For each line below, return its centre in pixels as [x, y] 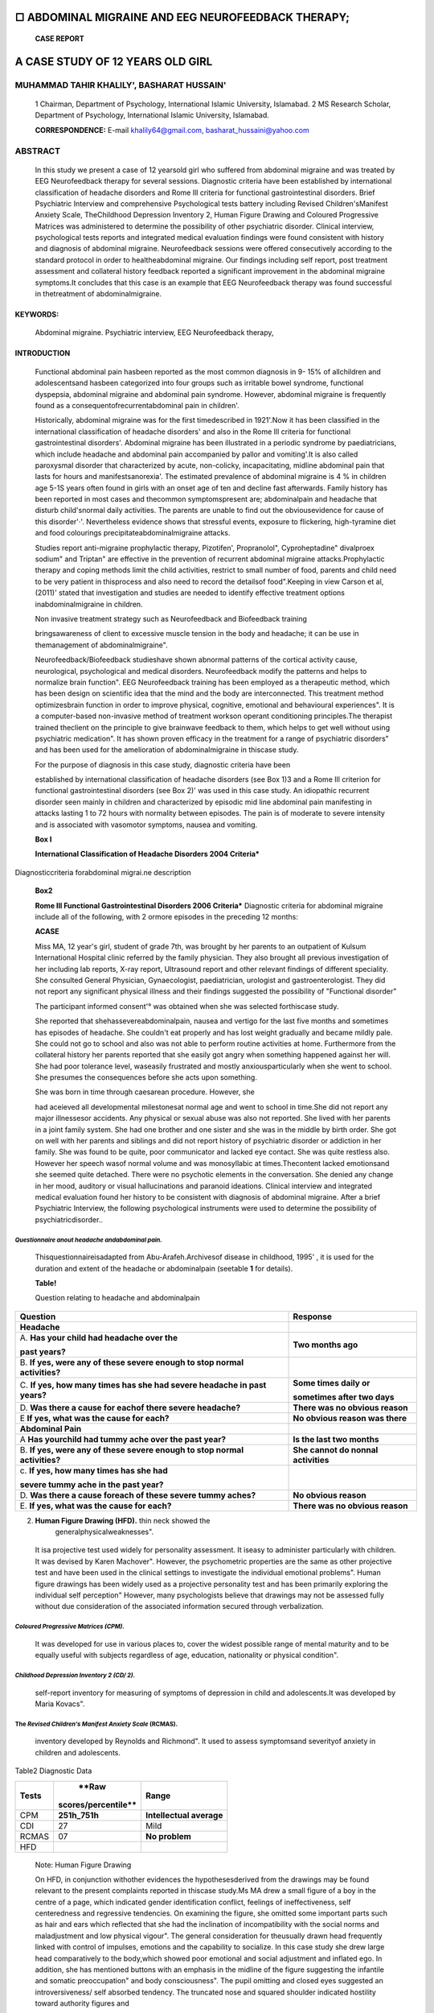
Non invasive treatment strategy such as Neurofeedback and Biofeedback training [171, 619]
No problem [169, 1836]
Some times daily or [332, 1383]
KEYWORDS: [37, 315]
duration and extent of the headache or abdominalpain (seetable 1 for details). [164, 1268]
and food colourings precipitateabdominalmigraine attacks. [133, 533]
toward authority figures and [82, 2003]
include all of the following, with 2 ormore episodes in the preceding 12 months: [167, 916]
